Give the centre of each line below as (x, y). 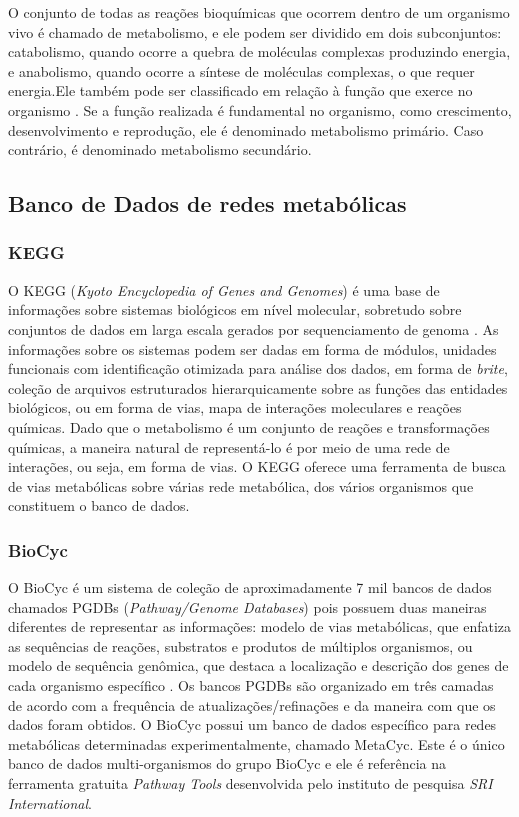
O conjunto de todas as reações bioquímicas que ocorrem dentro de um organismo (259, 12)
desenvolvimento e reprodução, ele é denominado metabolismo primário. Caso (246, 129)
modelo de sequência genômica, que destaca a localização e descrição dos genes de (258, 665)
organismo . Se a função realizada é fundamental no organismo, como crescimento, (260, 109)
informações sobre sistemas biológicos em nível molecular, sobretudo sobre (235, 309)
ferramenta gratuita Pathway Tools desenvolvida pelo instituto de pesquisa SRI (250, 783)
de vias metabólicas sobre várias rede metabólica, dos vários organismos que (241, 485)
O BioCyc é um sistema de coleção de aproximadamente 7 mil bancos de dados (250, 587)
